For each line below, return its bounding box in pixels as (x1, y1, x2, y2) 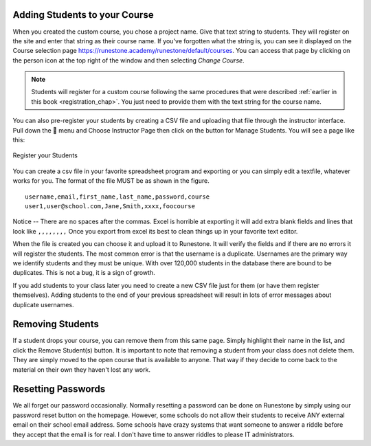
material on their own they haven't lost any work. (12, 365, 151, 374)
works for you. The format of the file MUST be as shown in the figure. (12, 177, 210, 185)
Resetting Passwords (12, 383, 106, 395)
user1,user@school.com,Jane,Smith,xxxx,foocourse (25, 202, 196, 210)
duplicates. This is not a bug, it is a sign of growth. (12, 269, 155, 277)
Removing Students (12, 318, 99, 330)
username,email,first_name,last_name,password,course (25, 192, 210, 201)
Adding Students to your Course (12, 9, 154, 21)
